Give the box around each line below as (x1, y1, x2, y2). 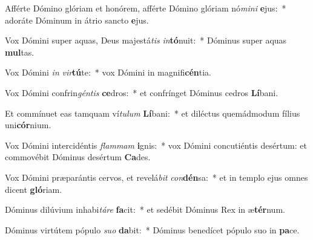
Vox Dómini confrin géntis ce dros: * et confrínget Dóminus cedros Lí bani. (5, 86, 278, 99)
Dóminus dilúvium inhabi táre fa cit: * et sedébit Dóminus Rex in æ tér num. (5, 203, 285, 216)
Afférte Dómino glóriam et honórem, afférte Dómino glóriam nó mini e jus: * (5, 2, 286, 14)
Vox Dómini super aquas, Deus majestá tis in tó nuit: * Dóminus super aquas (5, 34, 287, 47)
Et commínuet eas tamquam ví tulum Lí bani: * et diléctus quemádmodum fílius (5, 106, 300, 119)
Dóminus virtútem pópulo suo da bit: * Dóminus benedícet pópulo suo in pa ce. (5, 223, 300, 236)
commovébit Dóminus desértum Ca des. (5, 151, 151, 163)
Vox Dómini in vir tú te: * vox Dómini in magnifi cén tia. (5, 66, 211, 79)
